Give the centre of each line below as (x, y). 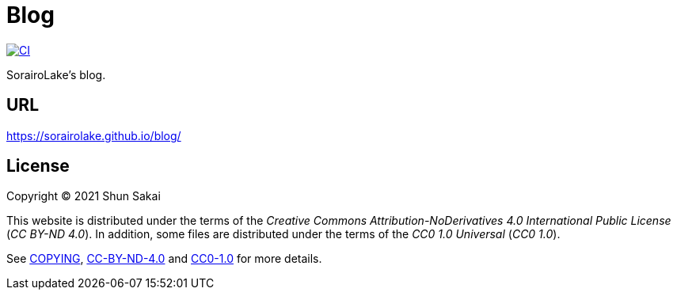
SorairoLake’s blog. (56, 74)
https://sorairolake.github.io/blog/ (94, 135)
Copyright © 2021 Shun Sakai (84, 196)
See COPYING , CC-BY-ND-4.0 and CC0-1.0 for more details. (164, 259)
